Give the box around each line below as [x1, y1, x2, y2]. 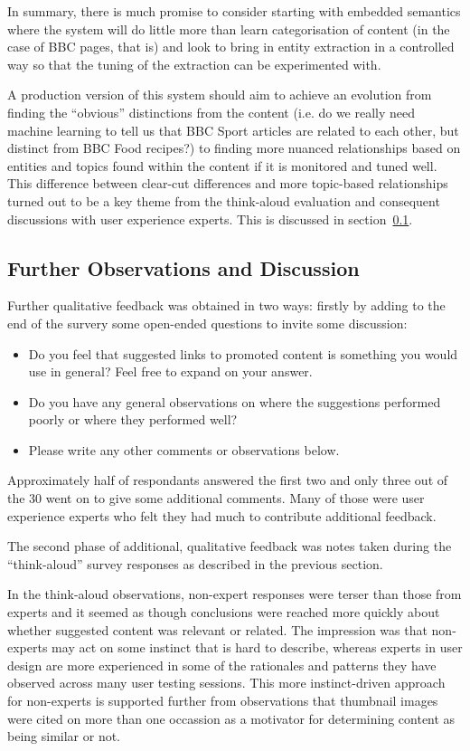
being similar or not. [7, 727, 121, 746]
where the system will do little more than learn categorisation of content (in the [7, 19, 450, 38]
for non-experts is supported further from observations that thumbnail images [7, 691, 438, 710]
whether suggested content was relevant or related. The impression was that [7, 620, 428, 639]
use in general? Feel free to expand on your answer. [28, 362, 313, 381]
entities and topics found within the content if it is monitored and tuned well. [7, 156, 437, 175]
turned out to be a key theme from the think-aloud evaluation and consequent [7, 191, 440, 210]
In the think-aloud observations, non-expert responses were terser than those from [7, 585, 462, 604]
